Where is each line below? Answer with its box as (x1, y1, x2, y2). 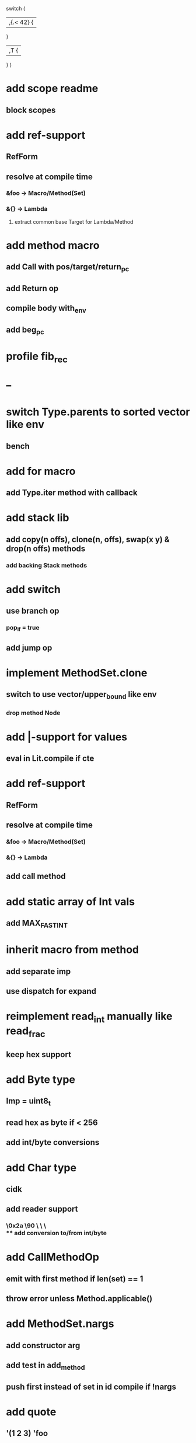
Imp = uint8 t (6, 1096, 51, 1107)
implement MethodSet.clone (6, 666, 148, 680)
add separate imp (6, 966, 71, 976)
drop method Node (6, 709, 61, 717)
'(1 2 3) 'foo (6, 1428, 48, 1438)
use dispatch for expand (6, 986, 97, 996)
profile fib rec (6, 350, 68, 365)
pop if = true (6, 624, 40, 633)
